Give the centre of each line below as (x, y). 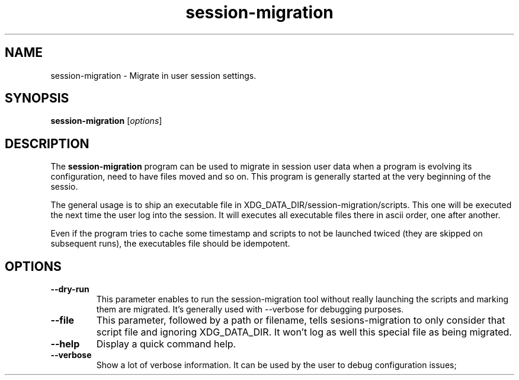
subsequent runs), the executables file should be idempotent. (170, 244)
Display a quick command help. (166, 344)
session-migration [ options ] (106, 121)
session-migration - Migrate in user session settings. (153, 75)
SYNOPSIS (37, 98)
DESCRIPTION (47, 143)
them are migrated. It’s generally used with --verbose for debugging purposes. (250, 309)
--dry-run (70, 289)
